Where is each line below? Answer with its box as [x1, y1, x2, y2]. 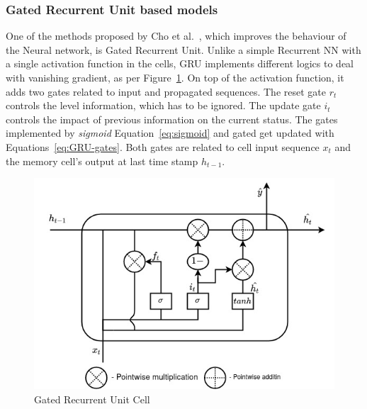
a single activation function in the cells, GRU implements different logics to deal [6, 56, 354, 71]
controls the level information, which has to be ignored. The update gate [6, 98, 321, 113]
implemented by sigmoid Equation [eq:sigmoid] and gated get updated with [6, 125, 334, 140]
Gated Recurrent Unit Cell [34, 391, 150, 406]
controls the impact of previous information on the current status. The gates [6, 111, 338, 126]
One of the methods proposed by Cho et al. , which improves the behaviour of [6, 28, 346, 43]
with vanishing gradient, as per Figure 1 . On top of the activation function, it [6, 70, 344, 84]
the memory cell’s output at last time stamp [6, 153, 198, 168]
